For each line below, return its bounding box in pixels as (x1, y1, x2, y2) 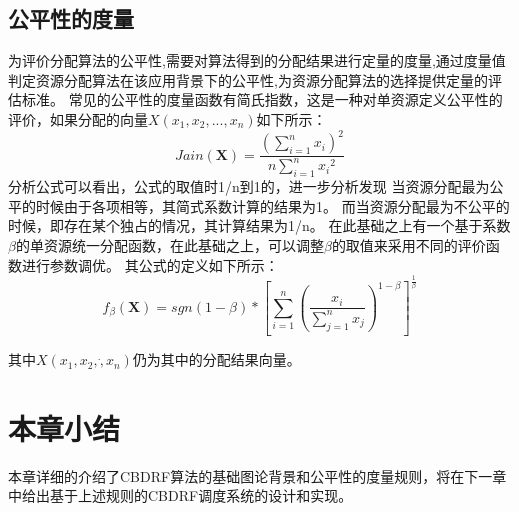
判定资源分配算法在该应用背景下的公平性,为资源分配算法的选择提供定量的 (8, 69, 488, 90)
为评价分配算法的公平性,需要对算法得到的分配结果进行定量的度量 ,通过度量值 (8, 50, 506, 71)
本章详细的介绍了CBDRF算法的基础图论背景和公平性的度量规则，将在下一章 (8, 465, 507, 486)
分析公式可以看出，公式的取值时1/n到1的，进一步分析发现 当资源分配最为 (8, 176, 490, 197)
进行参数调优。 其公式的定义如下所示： (21, 254, 279, 275)
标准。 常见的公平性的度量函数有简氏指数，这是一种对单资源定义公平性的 (21, 89, 503, 110)
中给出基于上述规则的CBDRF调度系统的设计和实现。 (8, 485, 353, 506)
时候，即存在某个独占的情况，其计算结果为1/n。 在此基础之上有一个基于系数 (8, 215, 511, 236)
